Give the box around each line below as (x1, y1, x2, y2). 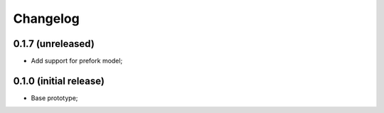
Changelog (13, 11, 80, 26)
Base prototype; (31, 93, 78, 102)
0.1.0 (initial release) (13, 75, 105, 87)
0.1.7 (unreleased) (13, 38, 95, 50)
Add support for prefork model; (31, 57, 123, 65)
